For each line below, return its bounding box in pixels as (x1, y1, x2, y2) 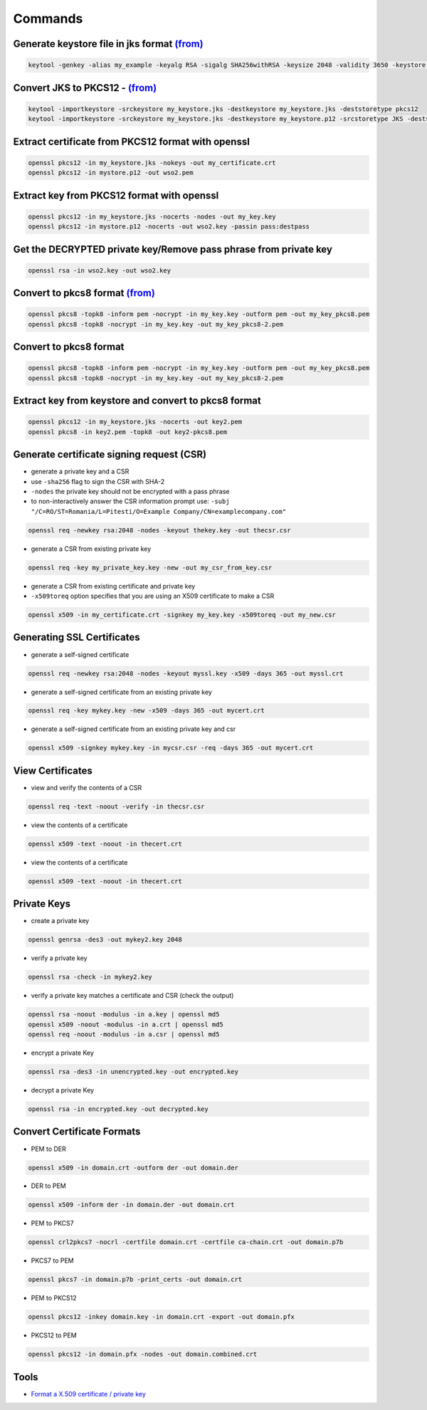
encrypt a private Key (31, 1048, 94, 1057)
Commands (13, 11, 83, 26)
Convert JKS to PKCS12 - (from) (13, 82, 157, 94)
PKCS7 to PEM (31, 1256, 74, 1265)
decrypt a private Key (31, 1086, 95, 1095)
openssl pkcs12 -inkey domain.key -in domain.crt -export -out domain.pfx (28, 1313, 295, 1321)
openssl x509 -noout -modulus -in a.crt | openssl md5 (28, 1020, 223, 1028)
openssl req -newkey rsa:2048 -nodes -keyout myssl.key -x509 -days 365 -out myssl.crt (28, 669, 344, 678)
